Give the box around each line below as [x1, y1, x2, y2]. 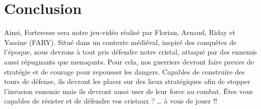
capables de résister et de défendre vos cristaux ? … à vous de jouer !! [4, 95, 217, 106]
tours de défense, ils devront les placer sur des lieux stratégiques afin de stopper [4, 76, 250, 86]
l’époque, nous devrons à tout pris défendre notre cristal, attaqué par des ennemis [4, 46, 257, 57]
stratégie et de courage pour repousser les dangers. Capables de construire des [4, 66, 245, 76]
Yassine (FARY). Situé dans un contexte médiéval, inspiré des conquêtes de [4, 36, 237, 47]
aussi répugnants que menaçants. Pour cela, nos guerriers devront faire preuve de [4, 56, 254, 66]
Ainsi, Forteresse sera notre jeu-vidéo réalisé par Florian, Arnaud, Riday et [4, 27, 236, 37]
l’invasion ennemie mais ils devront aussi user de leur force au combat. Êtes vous [4, 85, 253, 96]
